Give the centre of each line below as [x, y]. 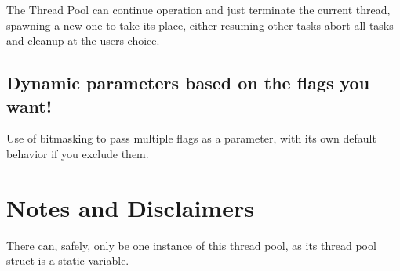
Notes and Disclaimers [130, 207]
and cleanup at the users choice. [83, 40]
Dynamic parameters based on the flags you [188, 83]
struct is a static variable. [68, 260]
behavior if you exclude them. [78, 153]
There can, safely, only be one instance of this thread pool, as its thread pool [191, 245]
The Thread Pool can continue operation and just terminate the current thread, [198, 9]
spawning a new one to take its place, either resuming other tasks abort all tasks [200, 25]
